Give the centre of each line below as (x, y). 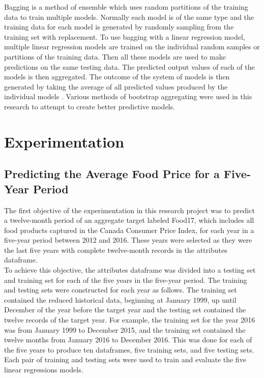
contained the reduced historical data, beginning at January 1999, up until (120, 299)
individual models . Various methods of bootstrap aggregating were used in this (128, 96)
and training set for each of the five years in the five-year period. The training (126, 280)
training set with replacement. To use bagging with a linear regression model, (125, 36)
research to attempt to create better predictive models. (90, 106)
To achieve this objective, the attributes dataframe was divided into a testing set (130, 270)
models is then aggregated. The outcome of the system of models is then (117, 77)
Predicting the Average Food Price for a (112, 174)
